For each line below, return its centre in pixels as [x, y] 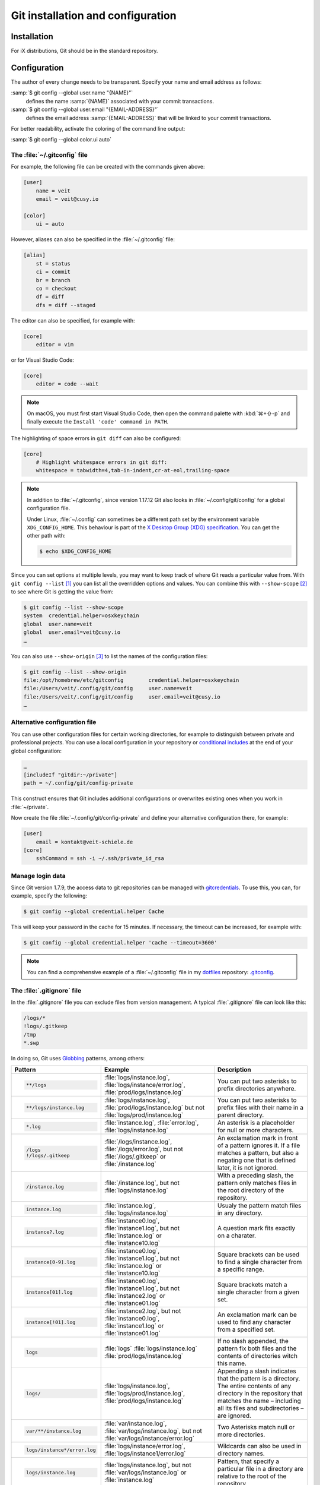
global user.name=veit [58, 624]
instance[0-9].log [51, 1262]
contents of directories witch [257, 1356]
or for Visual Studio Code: [42, 360]
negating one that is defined [257, 1160]
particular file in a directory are [260, 1469]
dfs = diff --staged [66, 305]
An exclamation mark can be [257, 1315]
